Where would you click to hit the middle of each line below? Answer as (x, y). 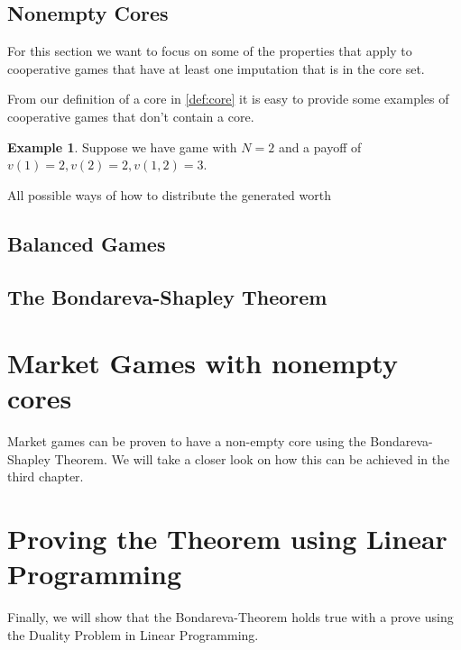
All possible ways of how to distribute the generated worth (169, 194)
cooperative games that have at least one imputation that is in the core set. (216, 68)
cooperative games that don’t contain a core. (131, 116)
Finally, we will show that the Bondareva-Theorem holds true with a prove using (230, 617)
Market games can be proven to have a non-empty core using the (187, 441)
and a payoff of (320, 146)
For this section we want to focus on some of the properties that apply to (210, 51)
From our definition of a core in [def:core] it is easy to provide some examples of (228, 99)
